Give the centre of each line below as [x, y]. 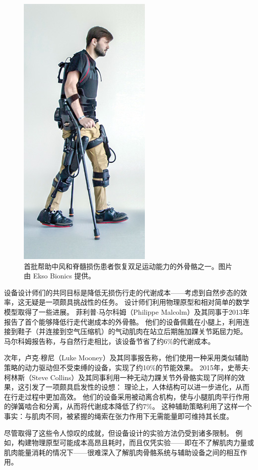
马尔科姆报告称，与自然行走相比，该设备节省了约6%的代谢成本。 [109, 341]
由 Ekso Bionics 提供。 [60, 276]
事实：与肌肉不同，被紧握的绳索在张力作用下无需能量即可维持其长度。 [119, 416]
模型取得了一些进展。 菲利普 [50, 311]
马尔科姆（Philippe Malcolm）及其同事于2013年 [174, 311]
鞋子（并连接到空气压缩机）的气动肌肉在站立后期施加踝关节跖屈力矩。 [132, 331]
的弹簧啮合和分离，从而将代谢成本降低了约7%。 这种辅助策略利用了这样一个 [128, 406]
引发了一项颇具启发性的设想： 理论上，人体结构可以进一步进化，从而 [137, 387]
